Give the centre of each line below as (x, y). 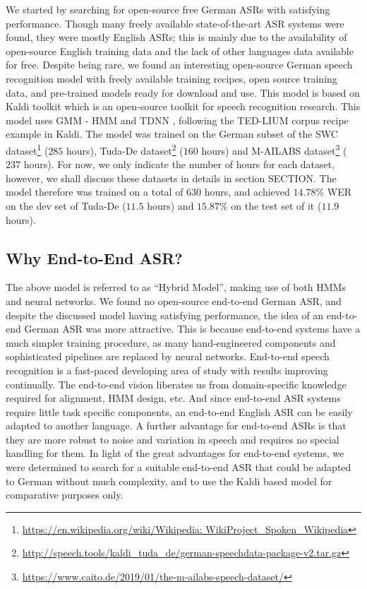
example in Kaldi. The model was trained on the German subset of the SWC (172, 134)
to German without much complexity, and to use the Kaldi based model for (169, 481)
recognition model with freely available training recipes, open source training (172, 78)
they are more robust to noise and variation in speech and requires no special (173, 439)
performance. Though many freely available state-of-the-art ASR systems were (175, 23)
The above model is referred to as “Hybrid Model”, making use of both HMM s (176, 287)
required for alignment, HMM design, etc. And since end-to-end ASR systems (173, 398)
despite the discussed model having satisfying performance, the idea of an (165, 315)
